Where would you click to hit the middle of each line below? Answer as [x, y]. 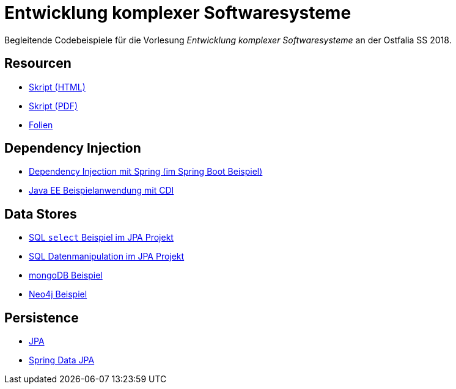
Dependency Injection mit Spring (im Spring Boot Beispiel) [146, 172]
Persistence [42, 318]
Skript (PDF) [53, 106]
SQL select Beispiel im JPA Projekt [101, 238]
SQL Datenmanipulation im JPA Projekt [107, 256]
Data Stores [41, 214]
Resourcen [38, 64]
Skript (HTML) [57, 87]
